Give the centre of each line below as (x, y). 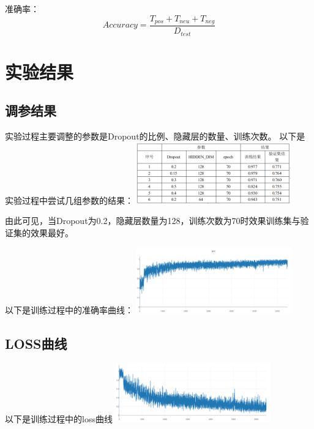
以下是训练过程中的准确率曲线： (69, 310)
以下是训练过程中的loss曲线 (59, 419)
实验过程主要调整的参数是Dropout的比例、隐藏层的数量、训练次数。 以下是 (155, 136)
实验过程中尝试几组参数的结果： (69, 200)
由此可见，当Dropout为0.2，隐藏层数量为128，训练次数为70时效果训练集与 (153, 221)
